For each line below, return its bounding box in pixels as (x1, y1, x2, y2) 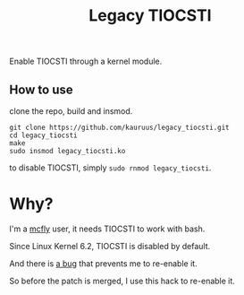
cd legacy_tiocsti (9, 131, 78, 140)
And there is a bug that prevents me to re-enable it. (9, 257, 198, 269)
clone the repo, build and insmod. (9, 106, 133, 117)
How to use (9, 82, 73, 97)
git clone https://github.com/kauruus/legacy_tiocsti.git (9, 123, 230, 132)
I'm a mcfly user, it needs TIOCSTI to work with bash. (9, 223, 206, 234)
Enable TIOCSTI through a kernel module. (9, 56, 163, 67)
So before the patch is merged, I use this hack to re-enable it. (9, 275, 235, 286)
